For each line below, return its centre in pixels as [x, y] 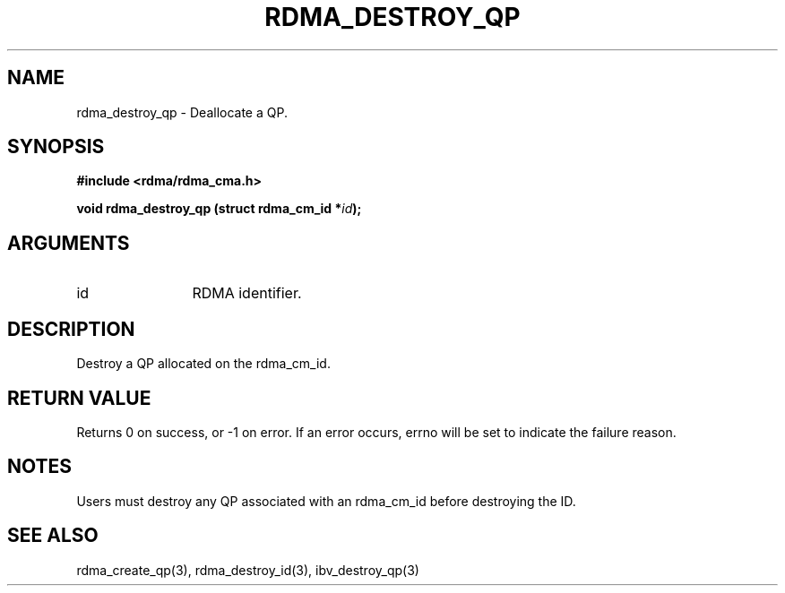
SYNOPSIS [56, 147]
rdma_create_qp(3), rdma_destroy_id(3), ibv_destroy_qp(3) [248, 570]
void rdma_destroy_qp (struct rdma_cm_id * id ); [219, 209]
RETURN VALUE [79, 398]
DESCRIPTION [71, 329]
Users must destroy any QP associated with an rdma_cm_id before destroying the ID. [326, 501]
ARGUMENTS [69, 243]
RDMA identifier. [247, 293]
